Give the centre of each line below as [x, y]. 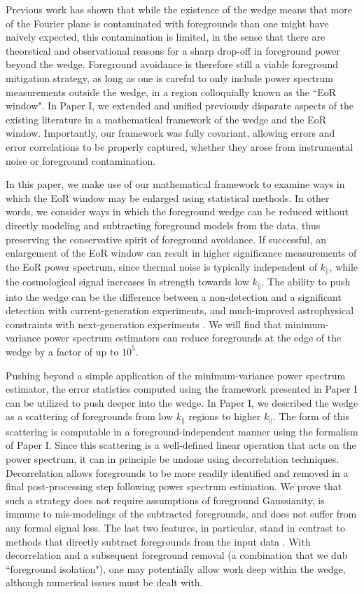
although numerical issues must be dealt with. [104, 582]
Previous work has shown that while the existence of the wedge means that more [179, 9]
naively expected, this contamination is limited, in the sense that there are [166, 37]
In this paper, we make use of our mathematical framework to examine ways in [175, 184]
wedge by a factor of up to [62, 351]
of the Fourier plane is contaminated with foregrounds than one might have [167, 23]
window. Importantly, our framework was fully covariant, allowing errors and [170, 133]
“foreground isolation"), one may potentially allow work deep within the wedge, [176, 568]
